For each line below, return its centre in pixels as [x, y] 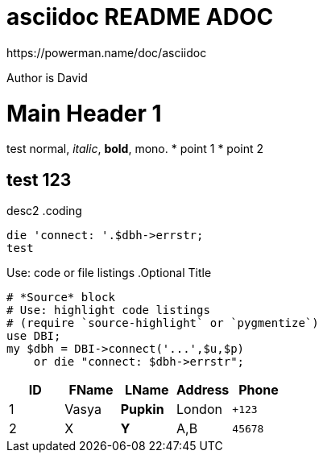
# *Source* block [61, 298]
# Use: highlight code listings [108, 310]
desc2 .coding [44, 211]
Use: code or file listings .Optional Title [109, 273]
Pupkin [142, 409]
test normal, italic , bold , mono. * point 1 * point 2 [135, 149]
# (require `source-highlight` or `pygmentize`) [163, 323]
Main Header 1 [84, 113]
